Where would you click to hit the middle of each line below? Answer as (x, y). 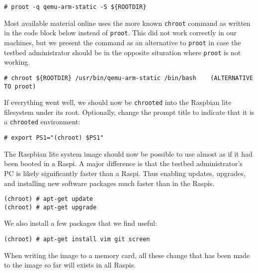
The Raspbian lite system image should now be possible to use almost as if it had (128, 153)
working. (17, 62)
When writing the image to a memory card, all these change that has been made (127, 255)
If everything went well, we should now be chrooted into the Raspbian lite (118, 102)
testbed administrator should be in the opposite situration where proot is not (123, 52)
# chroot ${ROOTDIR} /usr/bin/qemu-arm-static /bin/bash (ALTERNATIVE (129, 78)
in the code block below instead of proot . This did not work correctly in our (120, 33)
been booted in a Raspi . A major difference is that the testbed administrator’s (123, 163)
